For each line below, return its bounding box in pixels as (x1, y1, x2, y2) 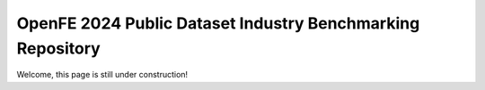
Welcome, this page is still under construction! (16, 70, 189, 80)
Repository (16, 38, 101, 58)
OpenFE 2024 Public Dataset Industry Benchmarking (16, 13, 420, 33)
